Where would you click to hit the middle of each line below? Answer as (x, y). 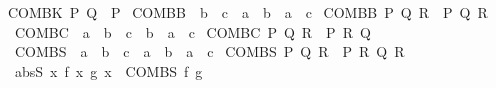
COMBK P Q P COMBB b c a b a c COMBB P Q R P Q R (248, 12)
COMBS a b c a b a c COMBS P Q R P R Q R (209, 51)
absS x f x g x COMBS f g (108, 70)
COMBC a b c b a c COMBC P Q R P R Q (192, 31)
